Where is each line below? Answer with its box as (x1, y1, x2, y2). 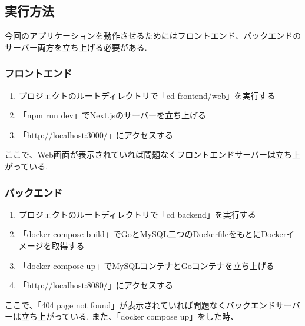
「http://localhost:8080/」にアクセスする (18, 279, 174, 291)
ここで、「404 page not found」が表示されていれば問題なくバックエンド (5, 298, 276, 311)
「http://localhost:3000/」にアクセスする (18, 128, 174, 141)
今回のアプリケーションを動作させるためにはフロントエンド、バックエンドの (5, 29, 301, 42)
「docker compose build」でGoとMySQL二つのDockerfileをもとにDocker (18, 228, 287, 240)
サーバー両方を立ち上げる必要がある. (5, 41, 147, 53)
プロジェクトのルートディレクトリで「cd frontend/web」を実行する (18, 89, 276, 101)
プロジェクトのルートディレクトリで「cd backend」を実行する (18, 208, 256, 220)
